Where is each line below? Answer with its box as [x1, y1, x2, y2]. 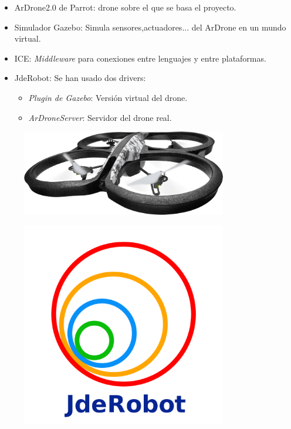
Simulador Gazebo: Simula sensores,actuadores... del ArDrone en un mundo [14, 21, 286, 33]
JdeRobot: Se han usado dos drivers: [14, 72, 146, 84]
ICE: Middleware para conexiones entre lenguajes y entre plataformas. [14, 52, 266, 64]
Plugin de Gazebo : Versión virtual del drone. [28, 91, 188, 103]
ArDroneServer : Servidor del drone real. [28, 111, 172, 123]
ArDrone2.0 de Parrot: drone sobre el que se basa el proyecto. [14, 1, 236, 13]
